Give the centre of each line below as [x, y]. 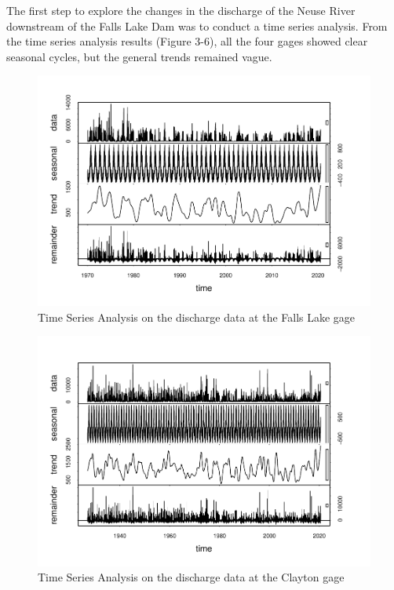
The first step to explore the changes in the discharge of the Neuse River [181, 10]
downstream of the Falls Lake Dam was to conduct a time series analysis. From [197, 25]
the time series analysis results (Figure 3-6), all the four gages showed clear [187, 41]
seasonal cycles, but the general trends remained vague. [139, 56]
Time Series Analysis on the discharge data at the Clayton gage [191, 577]
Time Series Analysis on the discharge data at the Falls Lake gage [197, 317]
